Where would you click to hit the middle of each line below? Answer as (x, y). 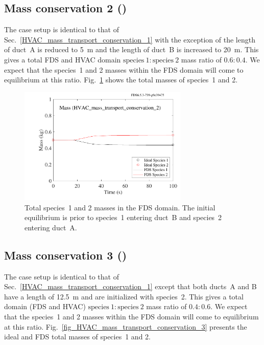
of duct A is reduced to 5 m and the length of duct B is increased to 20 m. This (131, 49)
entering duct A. (51, 227)
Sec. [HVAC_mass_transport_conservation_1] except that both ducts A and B (130, 286)
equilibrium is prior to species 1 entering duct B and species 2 (123, 217)
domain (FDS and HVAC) (45, 306)
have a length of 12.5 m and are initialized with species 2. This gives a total (124, 296)
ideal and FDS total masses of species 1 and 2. (77, 337)
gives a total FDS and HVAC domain (63, 59)
